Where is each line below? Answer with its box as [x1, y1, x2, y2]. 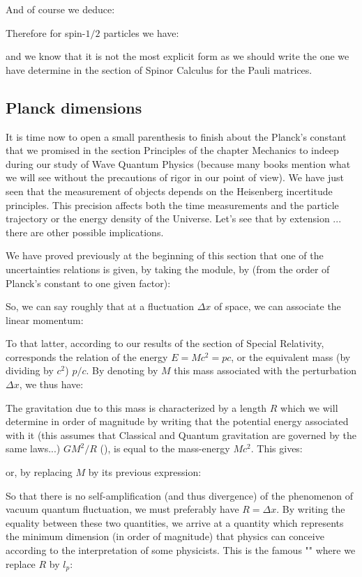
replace [6, 556, 36, 571]
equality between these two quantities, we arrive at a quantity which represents [6, 515, 344, 530]
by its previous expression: [88, 465, 202, 479]
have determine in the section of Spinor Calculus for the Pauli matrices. [6, 62, 312, 77]
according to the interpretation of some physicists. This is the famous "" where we [6, 543, 356, 557]
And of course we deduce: [6, 2, 115, 16]
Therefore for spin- [6, 25, 86, 40]
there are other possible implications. [6, 224, 164, 239]
